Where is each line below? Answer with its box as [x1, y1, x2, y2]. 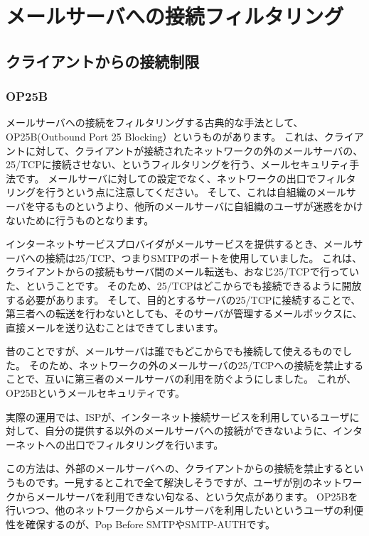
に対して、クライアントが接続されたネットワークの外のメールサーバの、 [25, 143, 363, 158]
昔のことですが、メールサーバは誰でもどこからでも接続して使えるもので [6, 344, 343, 359]
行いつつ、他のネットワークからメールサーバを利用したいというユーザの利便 [6, 503, 364, 518]
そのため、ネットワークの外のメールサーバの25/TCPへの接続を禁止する [28, 357, 364, 372]
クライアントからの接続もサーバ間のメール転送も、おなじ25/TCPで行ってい [6, 264, 359, 279]
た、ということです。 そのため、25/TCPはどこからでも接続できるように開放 [6, 278, 362, 292]
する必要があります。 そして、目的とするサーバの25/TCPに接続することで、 [6, 292, 361, 307]
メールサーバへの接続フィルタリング [6, 1, 344, 31]
